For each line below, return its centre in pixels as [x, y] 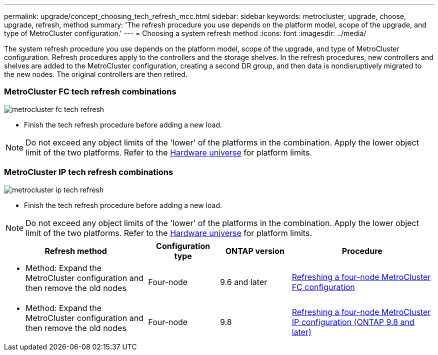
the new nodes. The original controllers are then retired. [96, 74]
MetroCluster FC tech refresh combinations [90, 92]
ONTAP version [255, 251]
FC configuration [323, 287]
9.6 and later [243, 282]
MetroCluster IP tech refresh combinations [89, 172]
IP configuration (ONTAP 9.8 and [353, 322]
